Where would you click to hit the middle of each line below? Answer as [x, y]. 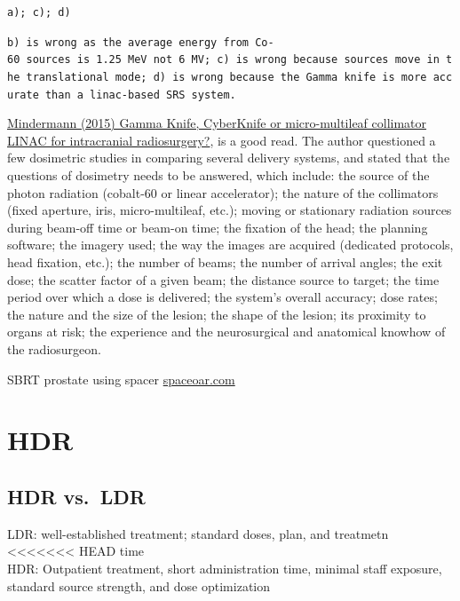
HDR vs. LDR [76, 496]
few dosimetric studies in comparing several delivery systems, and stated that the [229, 158]
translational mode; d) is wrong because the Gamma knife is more [226, 77]
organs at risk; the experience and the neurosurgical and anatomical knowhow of [226, 332]
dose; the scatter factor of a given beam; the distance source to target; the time [223, 279]
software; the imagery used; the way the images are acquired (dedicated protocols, [230, 245]
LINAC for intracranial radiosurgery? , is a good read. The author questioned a [222, 140]
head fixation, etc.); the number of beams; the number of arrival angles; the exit [225, 262]
